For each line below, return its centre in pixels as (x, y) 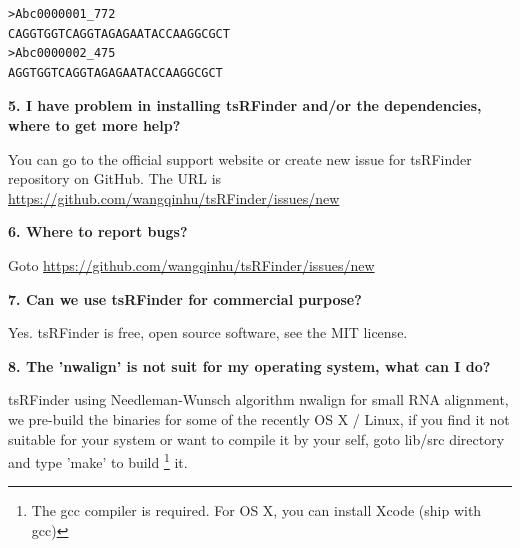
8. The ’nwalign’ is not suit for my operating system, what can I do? (249, 365)
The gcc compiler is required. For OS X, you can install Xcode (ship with (256, 510)
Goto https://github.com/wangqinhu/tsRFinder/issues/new (191, 264)
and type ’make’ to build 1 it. (98, 460)
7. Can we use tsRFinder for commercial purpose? (185, 298)
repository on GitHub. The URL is (115, 178)
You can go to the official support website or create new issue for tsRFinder (240, 158)
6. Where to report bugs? (98, 231)
